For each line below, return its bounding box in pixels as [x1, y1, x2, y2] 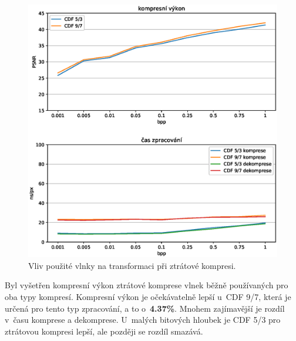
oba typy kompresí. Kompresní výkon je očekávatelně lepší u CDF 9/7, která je [5, 290, 291, 302]
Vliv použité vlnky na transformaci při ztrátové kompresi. [28, 259, 236, 271]
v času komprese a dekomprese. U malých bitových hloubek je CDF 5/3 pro [5, 313, 281, 326]
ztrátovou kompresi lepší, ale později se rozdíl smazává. [5, 325, 203, 337]
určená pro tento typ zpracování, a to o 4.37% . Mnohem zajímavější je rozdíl [5, 302, 285, 314]
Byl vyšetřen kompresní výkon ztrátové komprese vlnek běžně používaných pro [5, 279, 288, 291]
